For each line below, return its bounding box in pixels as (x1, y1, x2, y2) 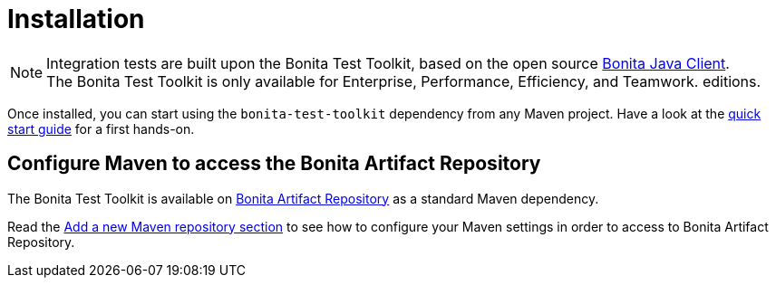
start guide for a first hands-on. (7, 120, 195, 137)
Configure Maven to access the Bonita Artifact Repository (7, 152, 541, 176)
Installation (7, 4, 145, 34)
